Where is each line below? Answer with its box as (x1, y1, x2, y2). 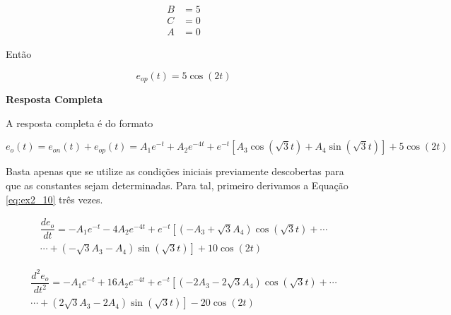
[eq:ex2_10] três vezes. (6, 191, 103, 206)
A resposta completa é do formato (6, 115, 153, 130)
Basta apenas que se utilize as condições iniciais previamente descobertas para (6, 164, 344, 179)
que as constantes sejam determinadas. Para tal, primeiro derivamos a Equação (6, 177, 348, 192)
